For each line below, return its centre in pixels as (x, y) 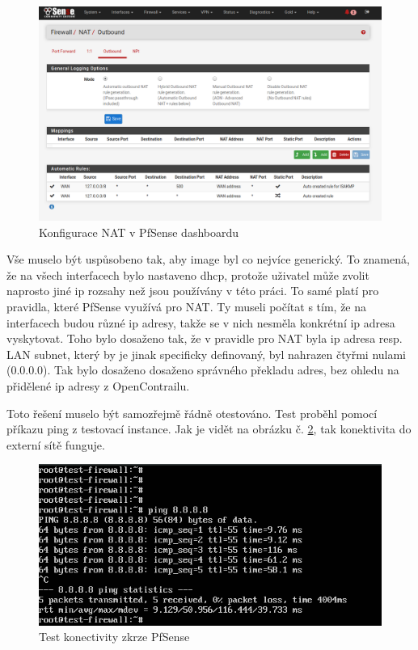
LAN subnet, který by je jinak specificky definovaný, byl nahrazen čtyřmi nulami (207, 354)
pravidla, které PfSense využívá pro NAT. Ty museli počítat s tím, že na (187, 306)
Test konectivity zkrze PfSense (114, 637)
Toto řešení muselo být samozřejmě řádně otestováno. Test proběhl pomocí (192, 413)
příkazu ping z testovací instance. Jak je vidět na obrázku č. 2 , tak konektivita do (209, 429)
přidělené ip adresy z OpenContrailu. (98, 385)
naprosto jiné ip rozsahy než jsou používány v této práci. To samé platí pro (193, 291)
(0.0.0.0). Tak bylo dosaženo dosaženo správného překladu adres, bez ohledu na (203, 370)
